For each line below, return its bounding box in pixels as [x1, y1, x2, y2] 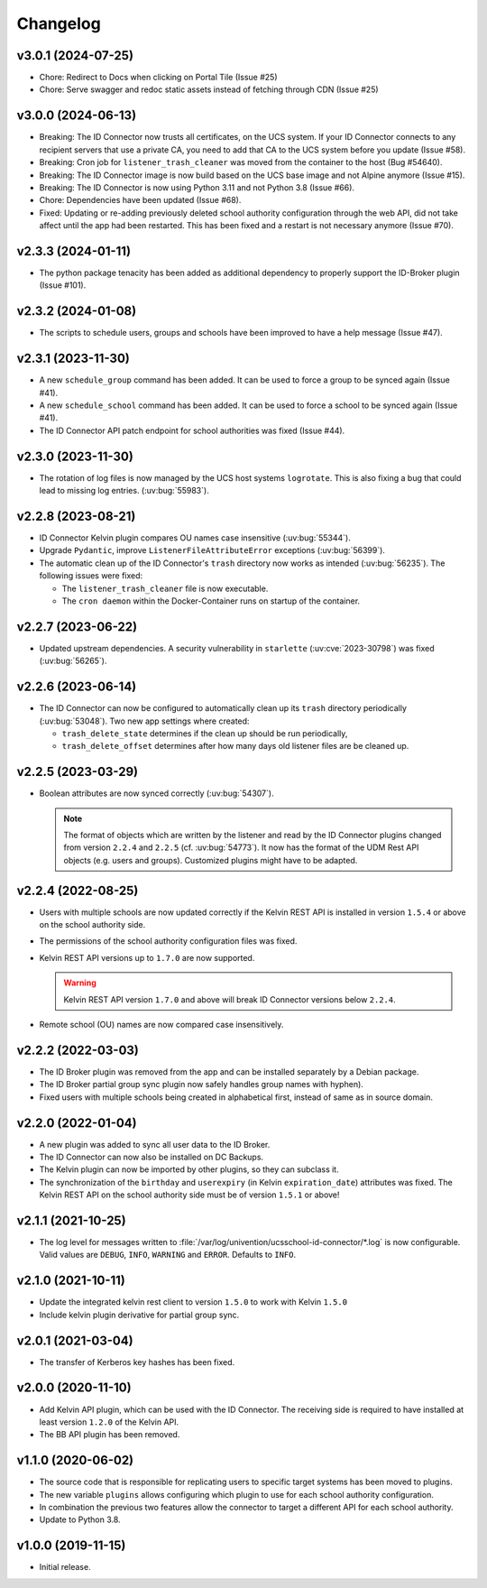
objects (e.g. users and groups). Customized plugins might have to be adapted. [63, 854, 358, 865]
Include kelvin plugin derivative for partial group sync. [39, 1309, 240, 1320]
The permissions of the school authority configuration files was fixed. [39, 936, 298, 946]
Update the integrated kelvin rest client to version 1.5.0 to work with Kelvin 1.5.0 [39, 1297, 347, 1307]
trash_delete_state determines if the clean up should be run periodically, [61, 727, 348, 739]
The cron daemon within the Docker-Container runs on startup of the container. [61, 595, 361, 606]
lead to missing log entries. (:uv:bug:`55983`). [39, 485, 209, 496]
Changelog [16, 14, 101, 33]
